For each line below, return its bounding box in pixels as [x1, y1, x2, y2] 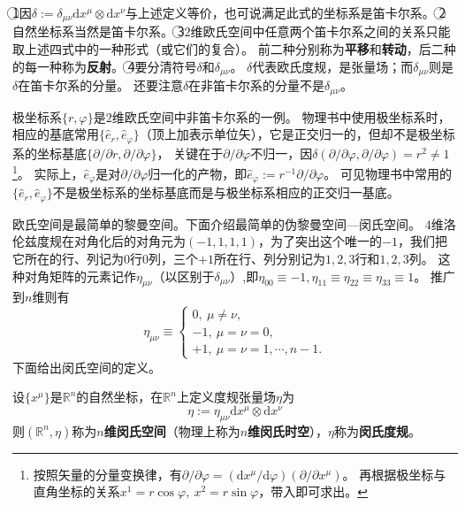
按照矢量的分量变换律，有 [33, 464, 182, 483]
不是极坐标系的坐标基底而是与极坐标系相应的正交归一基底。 [52, 183, 400, 202]
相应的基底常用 [12, 125, 99, 143]
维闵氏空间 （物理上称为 [103, 421, 240, 440]
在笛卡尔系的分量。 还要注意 [18, 76, 183, 95]
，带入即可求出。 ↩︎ [258, 482, 368, 501]
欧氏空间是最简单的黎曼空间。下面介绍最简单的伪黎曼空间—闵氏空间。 [12, 214, 421, 233]
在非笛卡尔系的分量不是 [188, 76, 325, 95]
